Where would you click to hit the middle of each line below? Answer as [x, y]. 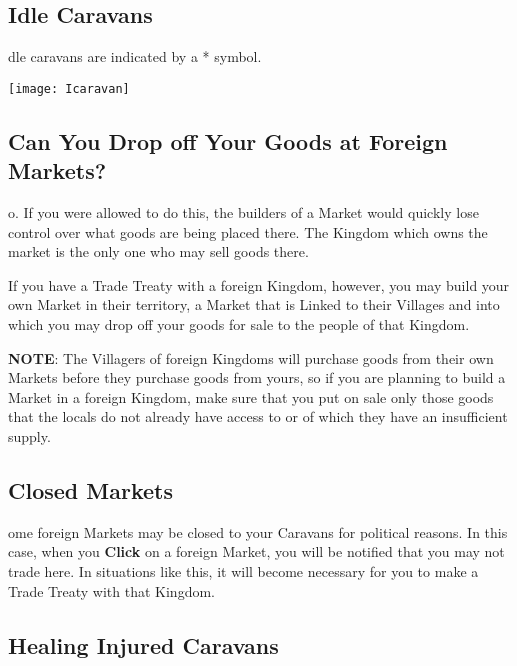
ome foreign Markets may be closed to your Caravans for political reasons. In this [258, 531]
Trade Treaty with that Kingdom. [111, 590]
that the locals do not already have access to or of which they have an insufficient [258, 416]
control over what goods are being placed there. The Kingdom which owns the [248, 231]
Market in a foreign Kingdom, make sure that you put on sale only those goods [251, 396]
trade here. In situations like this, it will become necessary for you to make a [243, 570]
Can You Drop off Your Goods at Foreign [228, 140]
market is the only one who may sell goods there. [158, 251]
